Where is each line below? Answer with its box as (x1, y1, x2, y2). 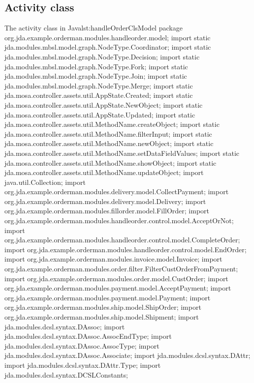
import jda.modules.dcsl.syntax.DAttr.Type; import (4, 359, 161, 370)
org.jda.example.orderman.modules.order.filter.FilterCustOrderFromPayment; (4, 264, 238, 274)
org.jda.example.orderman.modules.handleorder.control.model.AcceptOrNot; (4, 215, 234, 226)
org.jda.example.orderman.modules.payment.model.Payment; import (4, 292, 211, 302)
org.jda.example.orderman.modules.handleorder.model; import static (4, 32, 211, 42)
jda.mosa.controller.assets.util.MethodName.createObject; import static (4, 119, 220, 129)
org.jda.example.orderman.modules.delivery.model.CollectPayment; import (4, 186, 229, 197)
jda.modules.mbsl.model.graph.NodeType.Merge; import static (4, 80, 193, 90)
